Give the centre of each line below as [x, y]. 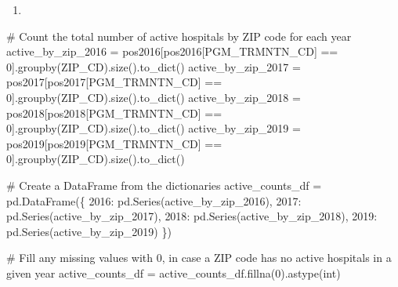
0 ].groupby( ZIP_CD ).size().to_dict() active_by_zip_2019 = [154, 128]
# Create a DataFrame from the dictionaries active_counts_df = [164, 185]
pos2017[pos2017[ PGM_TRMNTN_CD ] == [114, 82]
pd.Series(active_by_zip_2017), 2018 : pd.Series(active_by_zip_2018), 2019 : [192, 216]
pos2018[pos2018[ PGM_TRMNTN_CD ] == [114, 113]
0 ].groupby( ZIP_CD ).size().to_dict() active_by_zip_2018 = [154, 97]
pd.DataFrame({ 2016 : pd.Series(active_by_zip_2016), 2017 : [154, 200]
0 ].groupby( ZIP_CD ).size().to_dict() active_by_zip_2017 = [154, 66]
